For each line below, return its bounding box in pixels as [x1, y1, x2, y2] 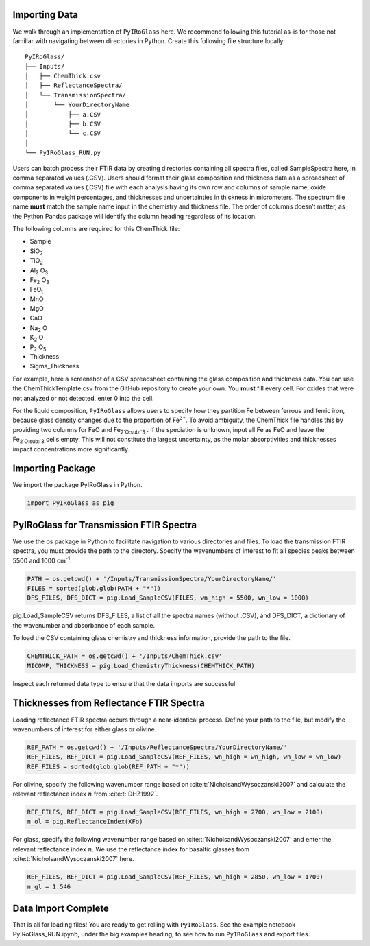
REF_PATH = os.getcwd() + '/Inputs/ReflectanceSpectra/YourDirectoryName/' [27, 743, 288, 751]
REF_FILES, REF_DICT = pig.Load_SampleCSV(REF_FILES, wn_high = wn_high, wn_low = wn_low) [27, 753, 342, 761]
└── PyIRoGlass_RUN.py [25, 149, 101, 157]
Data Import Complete [12, 902, 110, 914]
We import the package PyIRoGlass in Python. [12, 481, 143, 489]
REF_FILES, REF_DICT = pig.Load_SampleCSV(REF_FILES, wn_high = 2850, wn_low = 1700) [27, 873, 323, 881]
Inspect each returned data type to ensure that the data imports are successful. [12, 679, 238, 687]
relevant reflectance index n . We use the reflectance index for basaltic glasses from [12, 844, 250, 853]
